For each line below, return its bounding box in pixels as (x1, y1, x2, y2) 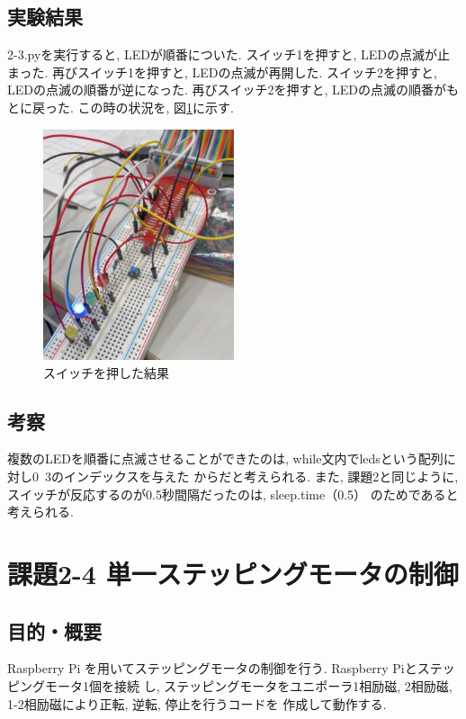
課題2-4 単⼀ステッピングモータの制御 (7, 555, 459, 592)
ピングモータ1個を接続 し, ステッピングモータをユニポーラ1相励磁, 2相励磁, (7, 677, 453, 696)
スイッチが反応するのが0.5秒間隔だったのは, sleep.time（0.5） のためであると (7, 484, 459, 503)
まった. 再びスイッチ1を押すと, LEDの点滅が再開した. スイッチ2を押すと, (7, 62, 437, 81)
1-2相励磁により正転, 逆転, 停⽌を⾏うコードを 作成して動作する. (7, 694, 387, 713)
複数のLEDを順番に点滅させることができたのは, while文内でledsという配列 (7, 449, 444, 468)
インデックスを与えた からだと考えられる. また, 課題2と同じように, (63, 467, 459, 486)
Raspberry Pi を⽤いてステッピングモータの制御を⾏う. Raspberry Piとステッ (7, 659, 455, 678)
